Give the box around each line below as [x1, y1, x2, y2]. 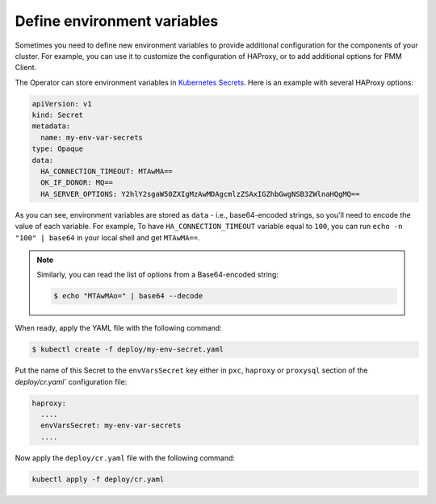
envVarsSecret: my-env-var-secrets [40, 421, 182, 431]
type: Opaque [31, 144, 84, 153]
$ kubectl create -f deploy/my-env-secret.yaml [31, 345, 224, 354]
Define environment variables [15, 12, 219, 30]
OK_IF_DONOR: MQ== [40, 178, 113, 187]
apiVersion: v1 [31, 99, 92, 108]
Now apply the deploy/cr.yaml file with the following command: [15, 452, 236, 463]
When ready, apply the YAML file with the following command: [15, 323, 222, 333]
